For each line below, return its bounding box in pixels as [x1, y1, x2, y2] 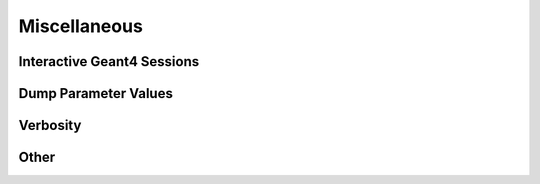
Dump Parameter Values [18, 85, 174, 102]
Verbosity [18, 117, 82, 134]
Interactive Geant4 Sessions [18, 53, 200, 70]
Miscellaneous [18, 15, 144, 37]
